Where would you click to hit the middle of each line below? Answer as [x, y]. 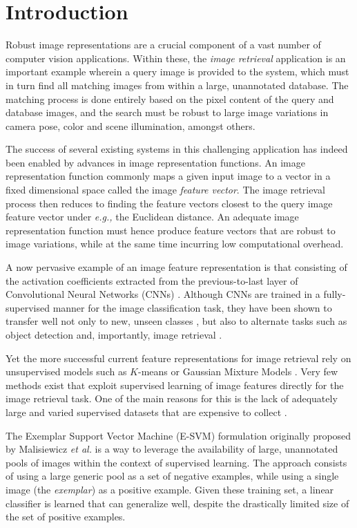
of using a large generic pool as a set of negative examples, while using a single [172, 476]
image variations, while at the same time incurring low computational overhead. [175, 244]
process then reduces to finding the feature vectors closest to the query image [169, 203]
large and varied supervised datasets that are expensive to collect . [146, 412]
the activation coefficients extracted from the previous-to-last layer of [152, 280]
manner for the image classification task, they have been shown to [192, 307]
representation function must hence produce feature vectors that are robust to [171, 230]
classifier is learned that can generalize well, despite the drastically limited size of [177, 503]
